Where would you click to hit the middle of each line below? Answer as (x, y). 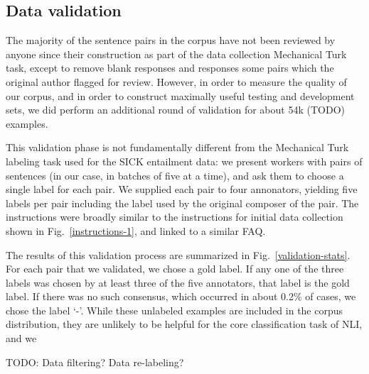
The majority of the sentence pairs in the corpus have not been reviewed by (171, 40)
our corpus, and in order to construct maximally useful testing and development (180, 95)
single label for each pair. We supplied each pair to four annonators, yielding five (182, 189)
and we (21, 338)
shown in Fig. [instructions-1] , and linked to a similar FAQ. (136, 230)
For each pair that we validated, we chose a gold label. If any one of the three (175, 269)
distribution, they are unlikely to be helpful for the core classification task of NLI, (184, 324)
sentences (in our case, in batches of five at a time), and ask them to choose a (175, 175)
